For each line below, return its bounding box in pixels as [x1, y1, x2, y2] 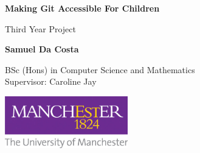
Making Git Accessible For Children [5, 2, 160, 14]
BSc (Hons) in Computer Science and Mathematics [5, 63, 195, 76]
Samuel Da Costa [5, 43, 79, 55]
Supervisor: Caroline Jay [5, 75, 97, 88]
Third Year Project [5, 22, 76, 35]
